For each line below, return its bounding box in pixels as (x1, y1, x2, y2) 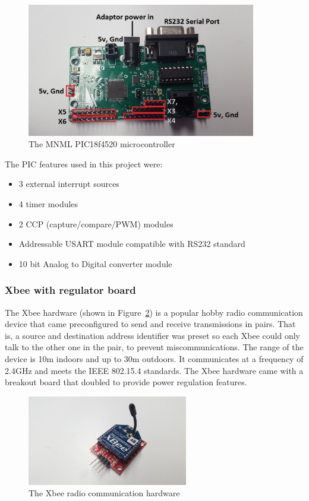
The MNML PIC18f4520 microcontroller (29, 138, 175, 150)
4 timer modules (18, 198, 78, 210)
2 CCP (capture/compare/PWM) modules (18, 217, 174, 230)
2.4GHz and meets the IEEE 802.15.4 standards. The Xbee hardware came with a (5, 364, 304, 376)
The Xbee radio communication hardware (29, 487, 180, 499)
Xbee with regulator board (5, 283, 136, 297)
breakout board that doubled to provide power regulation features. (5, 376, 247, 388)
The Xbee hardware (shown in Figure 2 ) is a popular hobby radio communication (5, 306, 303, 318)
